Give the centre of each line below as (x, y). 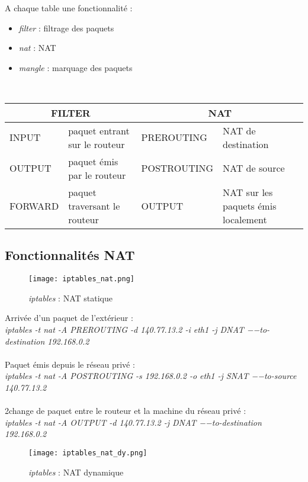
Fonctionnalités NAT (70, 255)
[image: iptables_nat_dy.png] (88, 453)
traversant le (94, 205)
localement (245, 219)
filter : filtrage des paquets (66, 28)
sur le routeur (97, 144)
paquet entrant (99, 130)
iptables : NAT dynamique (76, 472)
